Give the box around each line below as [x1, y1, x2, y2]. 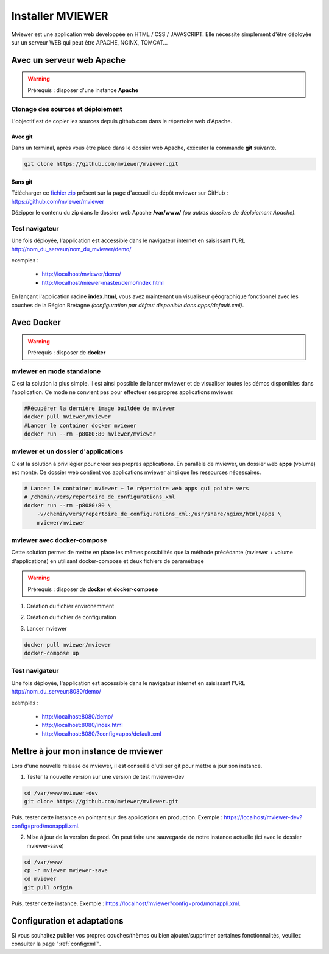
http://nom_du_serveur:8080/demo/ [11, 688, 102, 695]
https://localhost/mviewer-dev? [224, 814, 303, 821]
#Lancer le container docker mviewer [24, 421, 137, 429]
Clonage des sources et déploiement [11, 104, 122, 113]
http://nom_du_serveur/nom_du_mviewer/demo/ [11, 245, 132, 253]
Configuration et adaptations [11, 916, 124, 926]
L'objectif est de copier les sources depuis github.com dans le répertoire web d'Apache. [11, 117, 233, 124]
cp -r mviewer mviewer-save [24, 867, 108, 873]
